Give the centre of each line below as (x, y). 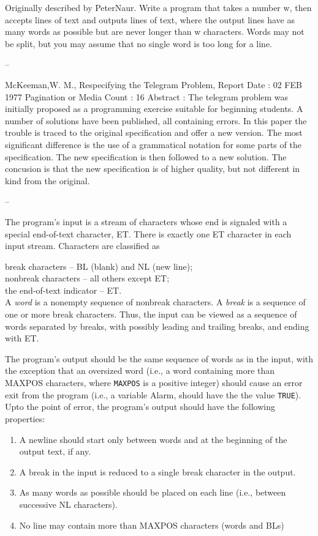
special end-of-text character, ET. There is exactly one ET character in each (148, 233)
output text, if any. (55, 451)
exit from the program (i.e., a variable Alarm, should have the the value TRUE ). (153, 394)
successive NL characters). (68, 504)
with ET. (22, 338)
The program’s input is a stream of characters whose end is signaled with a (146, 221)
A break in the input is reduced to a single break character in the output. (157, 471)
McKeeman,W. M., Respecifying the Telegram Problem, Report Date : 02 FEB (153, 84)
